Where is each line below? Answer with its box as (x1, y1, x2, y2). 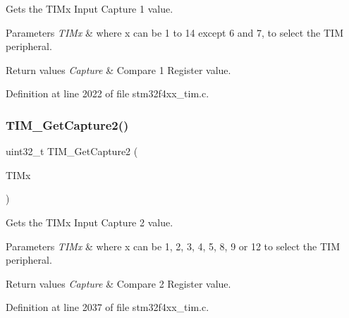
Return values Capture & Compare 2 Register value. (6, 276, 231, 291)
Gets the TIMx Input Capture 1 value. (6, 1, 173, 16)
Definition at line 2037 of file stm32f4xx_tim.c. (6, 300, 209, 314)
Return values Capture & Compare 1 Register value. (6, 62, 231, 77)
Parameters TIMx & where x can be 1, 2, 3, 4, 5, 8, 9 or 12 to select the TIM (6, 238, 340, 253)
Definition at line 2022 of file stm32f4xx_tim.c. (6, 86, 209, 101)
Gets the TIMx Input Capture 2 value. (6, 214, 173, 229)
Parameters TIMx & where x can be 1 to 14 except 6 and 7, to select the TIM (6, 25, 343, 39)
